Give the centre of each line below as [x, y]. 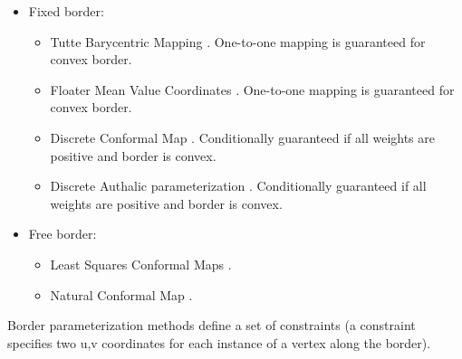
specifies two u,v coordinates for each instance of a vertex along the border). [219, 342]
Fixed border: [66, 11]
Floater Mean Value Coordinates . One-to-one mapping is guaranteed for [252, 89]
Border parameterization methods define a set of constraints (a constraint [212, 325]
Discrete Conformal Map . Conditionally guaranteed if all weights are [243, 137]
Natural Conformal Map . [121, 294]
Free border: [63, 234]
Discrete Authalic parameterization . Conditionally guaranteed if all [238, 186]
